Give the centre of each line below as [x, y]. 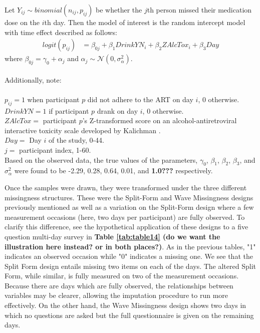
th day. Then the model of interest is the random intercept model [145, 22]
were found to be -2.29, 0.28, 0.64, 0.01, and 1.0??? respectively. [113, 171]
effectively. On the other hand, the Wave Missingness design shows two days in [125, 305]
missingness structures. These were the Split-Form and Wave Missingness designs [129, 197]
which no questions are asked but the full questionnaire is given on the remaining [129, 315]
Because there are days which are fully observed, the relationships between [119, 285]
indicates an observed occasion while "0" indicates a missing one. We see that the [129, 256]
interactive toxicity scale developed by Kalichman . [83, 130]
